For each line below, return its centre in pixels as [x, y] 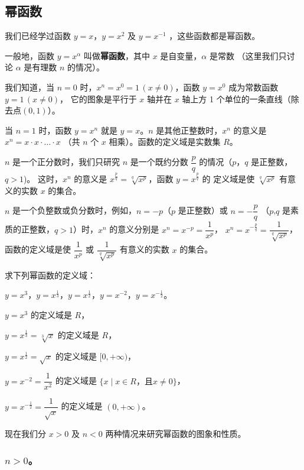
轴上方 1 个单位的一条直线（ [236, 98]
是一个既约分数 [159, 162]
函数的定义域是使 [38, 249]
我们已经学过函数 [38, 36]
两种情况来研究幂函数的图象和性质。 [176, 434]
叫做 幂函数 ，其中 [117, 55]
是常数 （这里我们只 [248, 55]
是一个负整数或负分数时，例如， [75, 210]
